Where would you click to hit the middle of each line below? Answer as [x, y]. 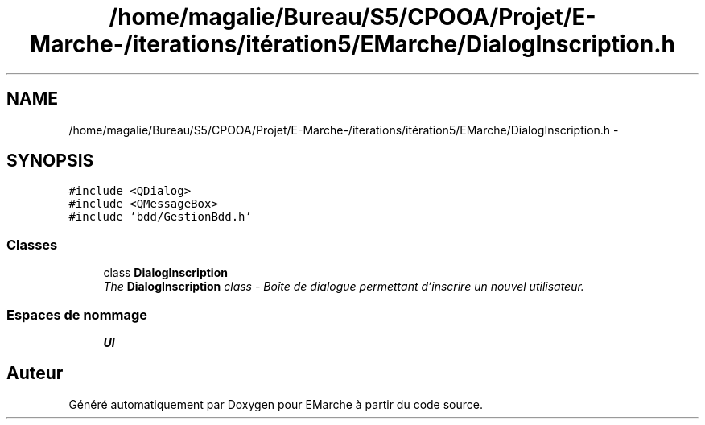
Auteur [35, 373]
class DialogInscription [165, 273]
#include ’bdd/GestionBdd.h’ [160, 217]
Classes [32, 244]
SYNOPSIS [50, 161]
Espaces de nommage [77, 314]
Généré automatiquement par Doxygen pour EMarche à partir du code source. [276, 404]
